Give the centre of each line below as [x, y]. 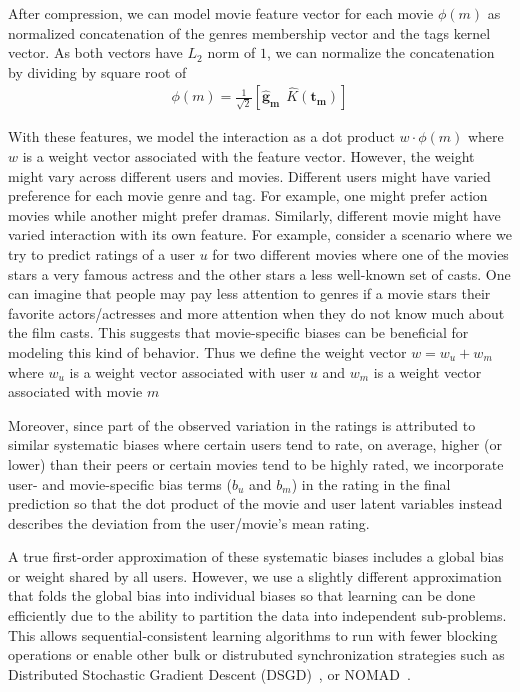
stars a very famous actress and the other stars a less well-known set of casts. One [259, 273]
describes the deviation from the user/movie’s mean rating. [189, 522]
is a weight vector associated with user [187, 371]
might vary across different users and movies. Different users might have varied [249, 175]
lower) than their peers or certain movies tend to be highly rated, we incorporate [256, 463]
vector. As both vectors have [95, 52]
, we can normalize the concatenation [380, 52]
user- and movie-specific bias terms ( [120, 483]
